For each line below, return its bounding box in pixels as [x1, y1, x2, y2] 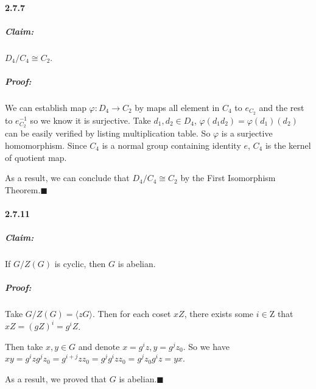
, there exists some [184, 307, 254, 320]
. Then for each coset [92, 307, 171, 320]
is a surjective [221, 127, 273, 140]
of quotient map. [5, 151, 67, 163]
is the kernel [265, 138, 311, 151]
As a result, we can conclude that [5, 171, 130, 184]
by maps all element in [135, 101, 220, 113]
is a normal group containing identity [102, 138, 241, 151]
